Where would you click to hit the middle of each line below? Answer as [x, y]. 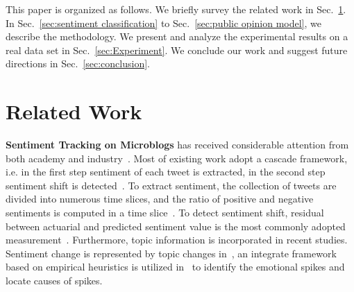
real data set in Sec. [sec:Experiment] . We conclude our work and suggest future [177, 50]
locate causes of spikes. [54, 281]
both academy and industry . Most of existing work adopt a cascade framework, [177, 158]
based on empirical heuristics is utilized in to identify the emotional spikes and [175, 267]
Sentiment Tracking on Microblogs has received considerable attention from [177, 145]
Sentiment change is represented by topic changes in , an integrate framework [171, 253]
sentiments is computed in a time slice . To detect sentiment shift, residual [165, 213]
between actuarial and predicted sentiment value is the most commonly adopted [176, 226]
